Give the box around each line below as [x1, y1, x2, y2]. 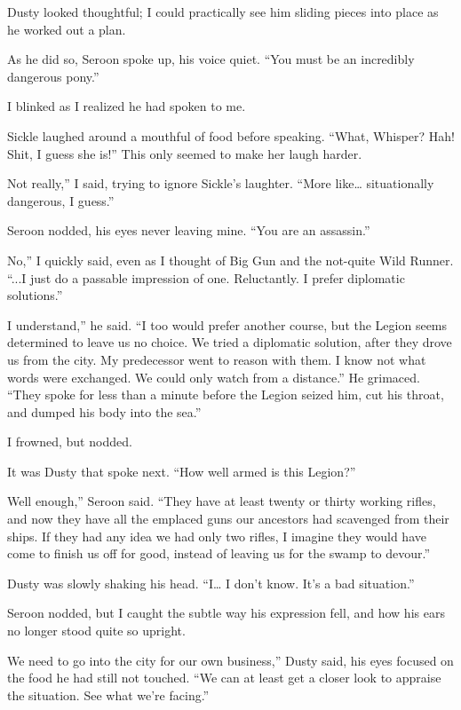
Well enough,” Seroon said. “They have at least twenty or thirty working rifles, [7, 492, 436, 510]
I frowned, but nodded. [7, 432, 132, 451]
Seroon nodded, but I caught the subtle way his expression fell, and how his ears [7, 603, 445, 622]
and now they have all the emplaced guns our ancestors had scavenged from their [7, 509, 449, 528]
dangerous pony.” [7, 67, 99, 85]
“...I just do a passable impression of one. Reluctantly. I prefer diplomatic [7, 268, 405, 287]
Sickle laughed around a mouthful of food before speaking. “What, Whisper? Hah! [7, 126, 455, 145]
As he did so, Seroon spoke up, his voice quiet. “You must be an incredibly [7, 50, 415, 68]
